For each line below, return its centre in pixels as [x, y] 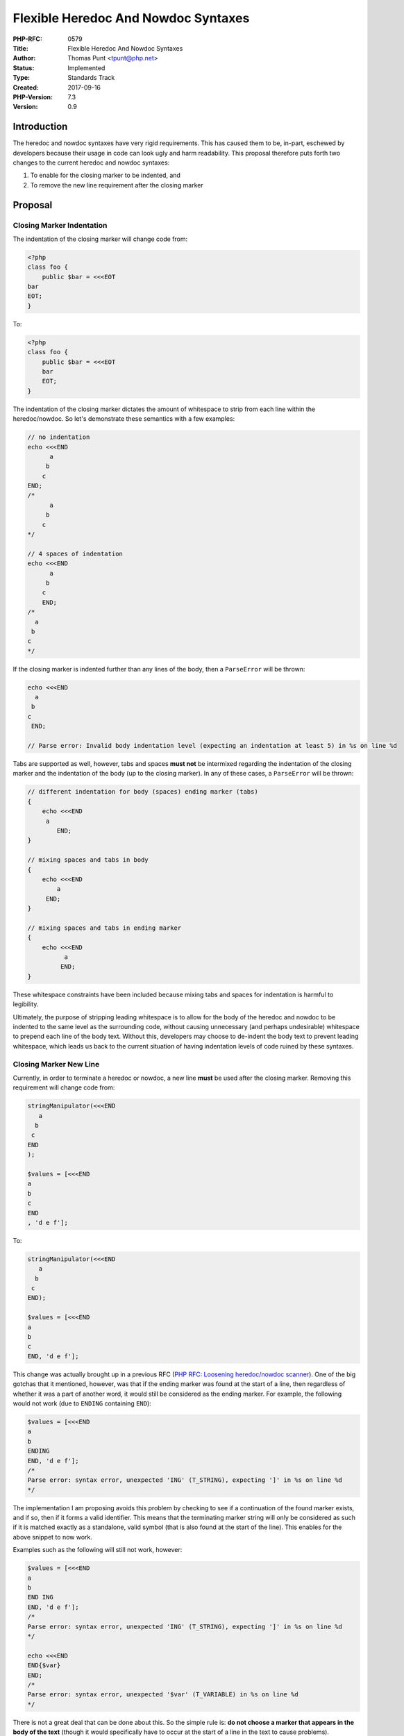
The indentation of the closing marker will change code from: [100, 239]
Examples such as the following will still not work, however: [98, 1550]
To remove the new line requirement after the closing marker [117, 185]
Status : [24, 68]
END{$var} [44, 1666]
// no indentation [59, 437]
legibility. [26, 1004]
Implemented [86, 68]
